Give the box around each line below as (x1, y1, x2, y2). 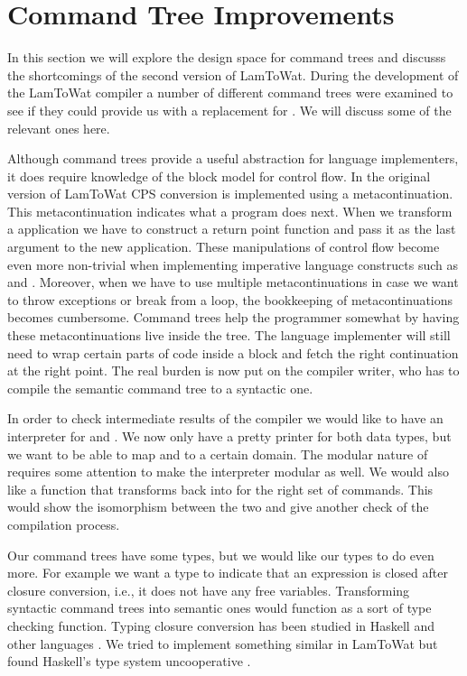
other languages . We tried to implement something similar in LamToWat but (7, 634, 438, 653)
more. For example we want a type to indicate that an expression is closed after (7, 563, 448, 582)
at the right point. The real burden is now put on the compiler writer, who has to (7, 361, 460, 380)
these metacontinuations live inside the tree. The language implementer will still (7, 326, 451, 345)
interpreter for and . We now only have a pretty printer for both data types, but (7, 427, 452, 445)
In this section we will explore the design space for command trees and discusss (7, 48, 446, 67)
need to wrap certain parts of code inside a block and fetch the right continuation (7, 343, 459, 362)
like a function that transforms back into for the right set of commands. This (7, 479, 434, 498)
